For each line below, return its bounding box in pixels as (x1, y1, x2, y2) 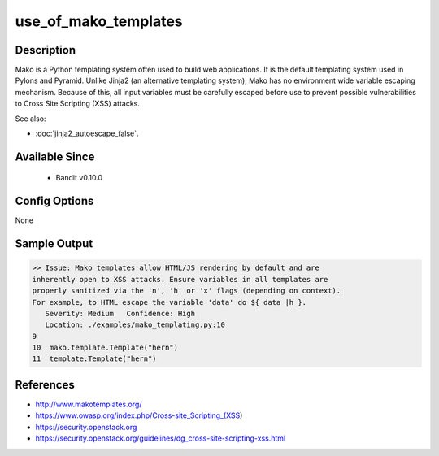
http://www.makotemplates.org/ (35, 399, 142, 409)
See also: (15, 114, 46, 124)
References (15, 378, 75, 392)
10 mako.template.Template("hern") (32, 343, 179, 353)
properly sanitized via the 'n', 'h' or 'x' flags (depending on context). (32, 286, 341, 296)
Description (15, 43, 76, 57)
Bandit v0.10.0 (55, 173, 103, 183)
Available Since (15, 150, 95, 163)
